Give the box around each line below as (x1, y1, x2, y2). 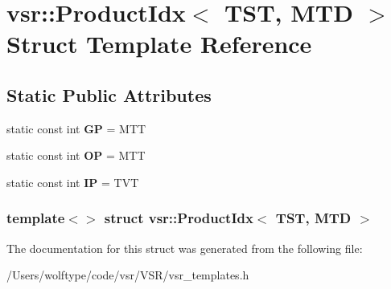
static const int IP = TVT (6, 173, 139, 190)
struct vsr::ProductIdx (104, 208, 253, 228)
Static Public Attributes (6, 82, 212, 107)
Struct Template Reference (6, 27, 312, 60)
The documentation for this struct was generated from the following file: (6, 239, 363, 256)
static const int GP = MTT (6, 120, 146, 136)
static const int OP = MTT (6, 147, 146, 164)
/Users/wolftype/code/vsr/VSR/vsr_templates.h (6, 267, 249, 283)
